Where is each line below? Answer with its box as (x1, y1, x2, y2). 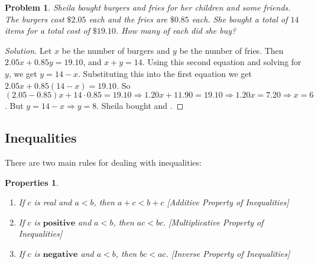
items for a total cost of (5, 24, 90, 37)
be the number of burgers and (61, 44, 170, 56)
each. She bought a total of (192, 12, 288, 25)
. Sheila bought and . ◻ (96, 99, 184, 112)
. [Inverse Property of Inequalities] (166, 247, 290, 259)
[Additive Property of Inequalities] (167, 196, 289, 208)
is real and (34, 196, 72, 208)
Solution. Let (5, 44, 52, 56)
